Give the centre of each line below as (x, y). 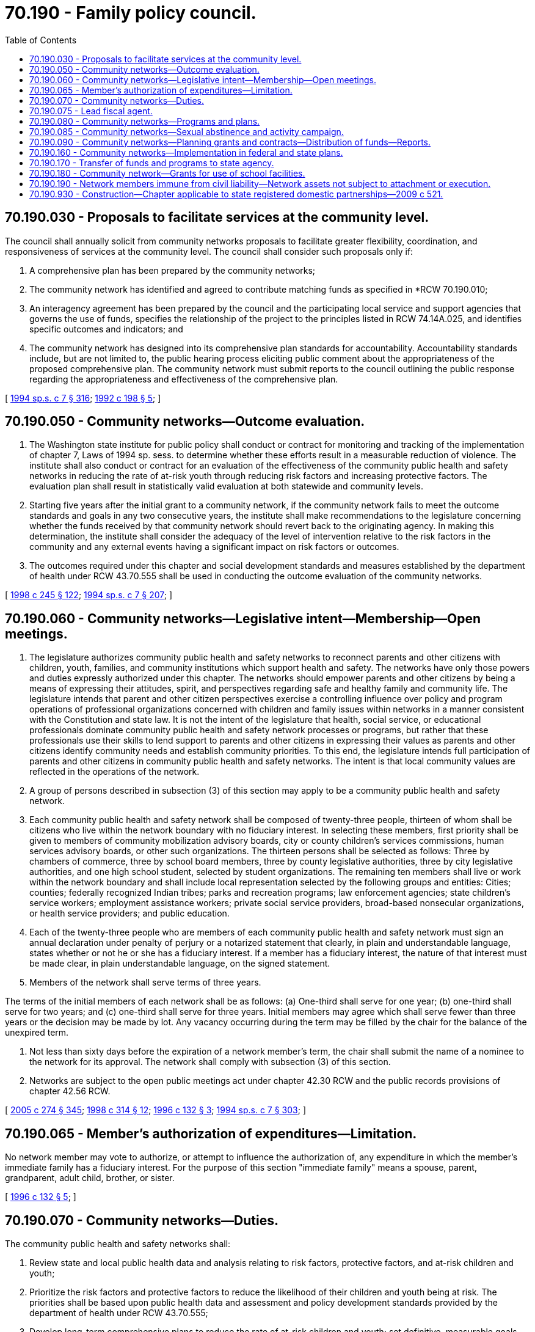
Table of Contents (41, 40)
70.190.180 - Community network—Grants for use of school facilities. (167, 173)
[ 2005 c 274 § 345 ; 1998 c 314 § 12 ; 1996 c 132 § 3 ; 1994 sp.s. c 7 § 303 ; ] (155, 1110)
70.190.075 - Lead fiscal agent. (91, 111)
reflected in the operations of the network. (115, 772)
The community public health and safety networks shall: (118, 1243)
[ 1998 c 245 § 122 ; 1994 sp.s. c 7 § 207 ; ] (89, 595)
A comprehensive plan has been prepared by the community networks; (173, 270)
